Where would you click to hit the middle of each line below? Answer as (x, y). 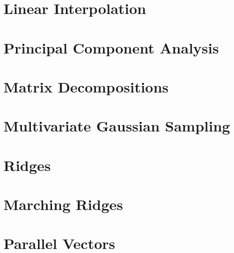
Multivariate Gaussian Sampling (117, 126)
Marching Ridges (63, 204)
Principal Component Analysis (111, 47)
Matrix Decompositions (86, 86)
